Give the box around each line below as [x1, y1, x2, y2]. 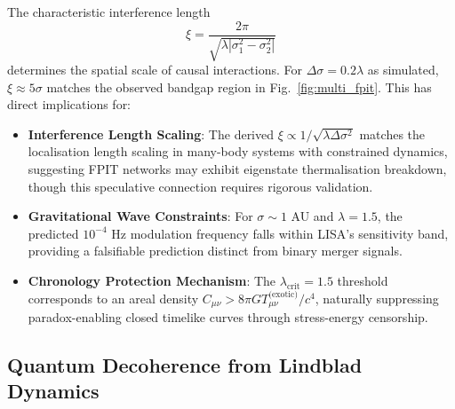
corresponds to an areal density [28, 288, 199, 307]
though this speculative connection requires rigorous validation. [28, 177, 373, 195]
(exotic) [268, 289, 299, 299]
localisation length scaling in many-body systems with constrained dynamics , [28, 142, 448, 161]
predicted [28, 224, 79, 242]
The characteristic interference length [7, 3, 211, 20]
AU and [291, 207, 334, 225]
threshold [337, 271, 388, 289]
